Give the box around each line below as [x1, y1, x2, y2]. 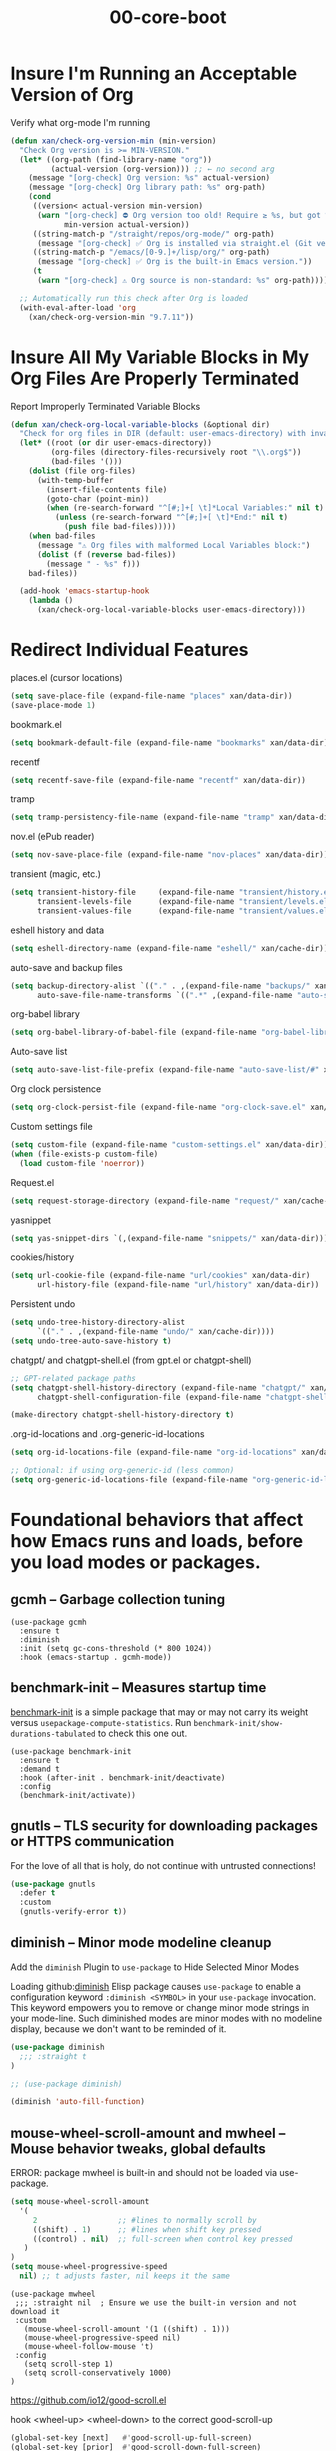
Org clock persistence [10, 1083, 102, 1095]
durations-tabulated [10, 1729, 97, 1739]
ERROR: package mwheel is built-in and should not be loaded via [10, 2167, 278, 2179]
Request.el [10, 1176, 55, 1188]
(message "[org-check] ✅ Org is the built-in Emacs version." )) [36, 257, 313, 267]
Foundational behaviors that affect [10, 1509, 304, 1531]
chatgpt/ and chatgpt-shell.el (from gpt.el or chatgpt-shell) [10, 1354, 252, 1366]
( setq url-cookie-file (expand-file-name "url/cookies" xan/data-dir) [10, 1271, 311, 1281]
